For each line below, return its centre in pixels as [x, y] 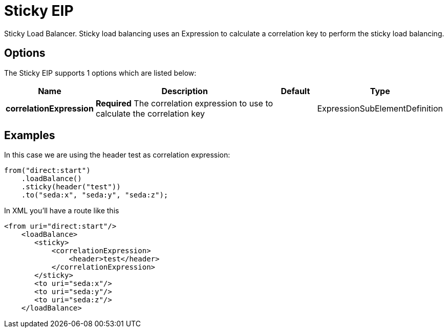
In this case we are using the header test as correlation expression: [117, 155]
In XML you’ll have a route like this [62, 211]
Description [185, 91]
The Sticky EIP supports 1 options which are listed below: [100, 73]
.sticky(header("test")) [71, 187]
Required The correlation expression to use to [184, 103]
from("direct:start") [47, 171]
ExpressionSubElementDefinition [380, 108]
